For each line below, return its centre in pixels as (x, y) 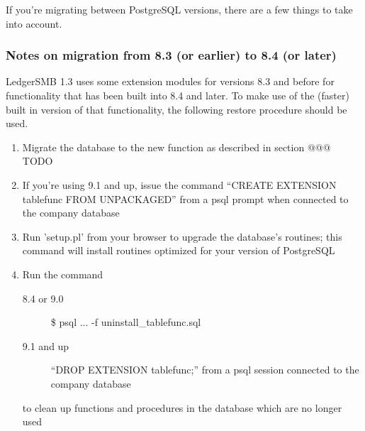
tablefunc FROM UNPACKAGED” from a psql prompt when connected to (185, 198)
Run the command (63, 274)
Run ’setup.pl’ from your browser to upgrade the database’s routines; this (182, 236)
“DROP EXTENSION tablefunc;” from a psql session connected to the (205, 370)
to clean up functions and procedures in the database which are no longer (182, 407)
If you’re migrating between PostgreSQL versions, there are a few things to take (179, 9)
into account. (34, 23)
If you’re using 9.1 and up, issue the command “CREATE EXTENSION (179, 184)
